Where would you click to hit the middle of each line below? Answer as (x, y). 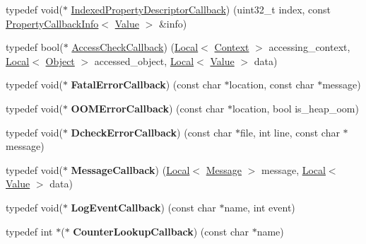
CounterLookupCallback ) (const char (161, 231)
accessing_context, (309, 47)
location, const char (272, 85)
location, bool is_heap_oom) (295, 108)
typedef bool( (35, 47)
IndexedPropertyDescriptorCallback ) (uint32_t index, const (201, 9)
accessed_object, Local (144, 60)
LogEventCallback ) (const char (143, 207)
